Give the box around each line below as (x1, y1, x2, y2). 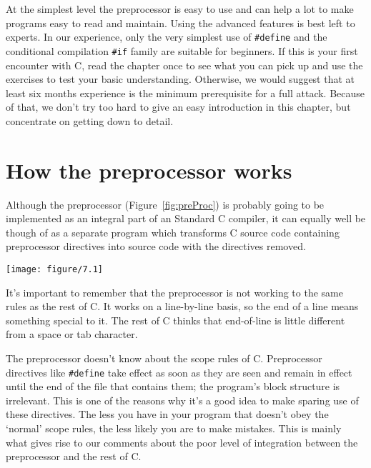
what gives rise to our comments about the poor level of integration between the (6, 434, 358, 449)
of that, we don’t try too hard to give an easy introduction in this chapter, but (6, 99, 351, 114)
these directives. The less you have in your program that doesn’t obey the (6, 407, 329, 422)
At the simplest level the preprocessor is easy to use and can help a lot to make (6, 1, 354, 16)
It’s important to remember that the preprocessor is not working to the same (6, 284, 343, 299)
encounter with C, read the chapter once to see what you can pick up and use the (6, 57, 363, 72)
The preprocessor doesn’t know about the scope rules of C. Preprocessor (6, 351, 322, 365)
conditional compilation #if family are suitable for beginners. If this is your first (6, 43, 358, 58)
